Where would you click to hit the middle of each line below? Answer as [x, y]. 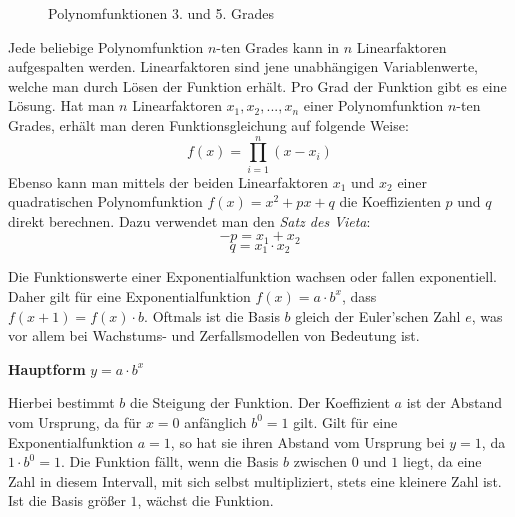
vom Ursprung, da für [75, 421]
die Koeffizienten [390, 201]
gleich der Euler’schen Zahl [378, 315]
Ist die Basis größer [67, 500]
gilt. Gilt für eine [345, 421]
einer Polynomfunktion [373, 105]
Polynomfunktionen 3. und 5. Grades [161, 13]
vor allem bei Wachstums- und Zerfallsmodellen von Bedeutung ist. [214, 335]
